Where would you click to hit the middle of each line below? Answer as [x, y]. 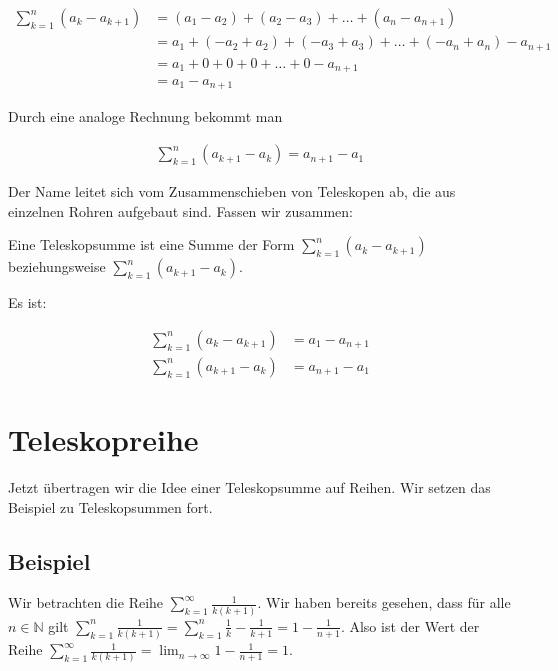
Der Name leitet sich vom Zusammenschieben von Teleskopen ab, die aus [232, 191]
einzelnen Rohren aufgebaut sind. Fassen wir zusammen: [180, 210]
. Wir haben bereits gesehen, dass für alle [384, 602]
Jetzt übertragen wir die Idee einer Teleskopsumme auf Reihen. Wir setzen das [249, 487]
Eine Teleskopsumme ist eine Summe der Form [151, 244]
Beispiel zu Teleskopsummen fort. [110, 506]
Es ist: [27, 302]
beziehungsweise [57, 266]
